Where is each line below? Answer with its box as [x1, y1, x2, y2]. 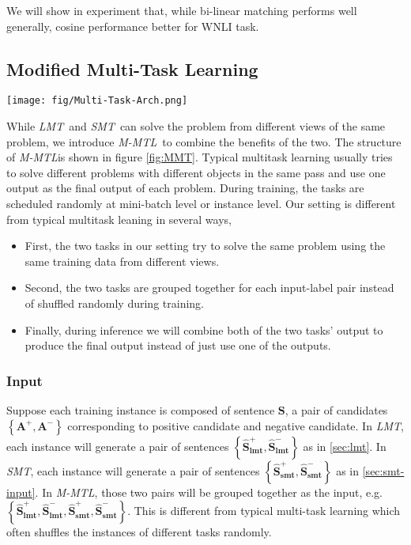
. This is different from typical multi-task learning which [127, 502, 401, 519]
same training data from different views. [25, 252, 220, 269]
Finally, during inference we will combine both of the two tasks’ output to [25, 321, 383, 338]
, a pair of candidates [285, 401, 388, 418]
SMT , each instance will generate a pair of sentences [6, 462, 260, 479]
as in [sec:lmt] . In [303, 437, 386, 454]
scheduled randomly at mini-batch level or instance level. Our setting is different [6, 195, 396, 212]
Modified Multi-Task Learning [6, 56, 258, 81]
